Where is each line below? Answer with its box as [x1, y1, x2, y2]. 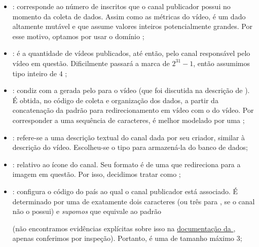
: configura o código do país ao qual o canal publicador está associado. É [12, 186, 238, 196]
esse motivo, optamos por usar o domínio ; [12, 30, 144, 41]
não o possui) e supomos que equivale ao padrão [12, 206, 162, 217]
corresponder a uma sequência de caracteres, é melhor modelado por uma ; [12, 114, 245, 125]
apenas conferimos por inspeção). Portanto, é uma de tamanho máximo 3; [12, 233, 242, 243]
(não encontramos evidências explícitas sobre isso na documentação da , [12, 223, 236, 233]
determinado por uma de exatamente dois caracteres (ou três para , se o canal [12, 196, 255, 206]
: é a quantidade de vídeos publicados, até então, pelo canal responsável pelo [12, 48, 250, 58]
